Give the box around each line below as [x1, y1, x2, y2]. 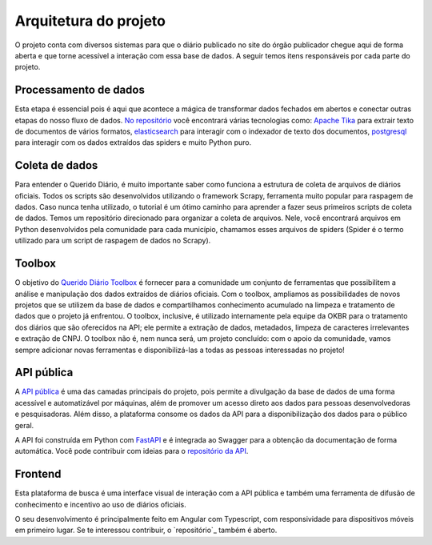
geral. [14, 420, 34, 430]
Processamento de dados [14, 83, 146, 97]
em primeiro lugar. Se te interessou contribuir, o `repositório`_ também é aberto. [14, 525, 278, 535]
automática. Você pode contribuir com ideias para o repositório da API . [14, 447, 249, 456]
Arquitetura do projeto [14, 12, 166, 30]
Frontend [14, 467, 62, 481]
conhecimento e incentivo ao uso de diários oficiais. [14, 499, 187, 509]
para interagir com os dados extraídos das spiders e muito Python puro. [14, 138, 252, 147]
